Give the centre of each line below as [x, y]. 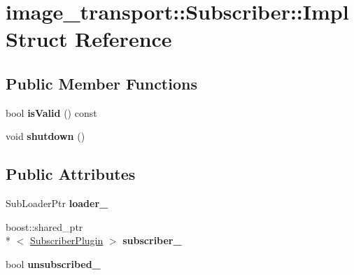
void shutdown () [45, 136]
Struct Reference [89, 39]
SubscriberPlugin [67, 240]
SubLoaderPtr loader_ [57, 203]
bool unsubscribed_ [53, 263]
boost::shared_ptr [44, 226]
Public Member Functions [101, 83]
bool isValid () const [51, 112]
